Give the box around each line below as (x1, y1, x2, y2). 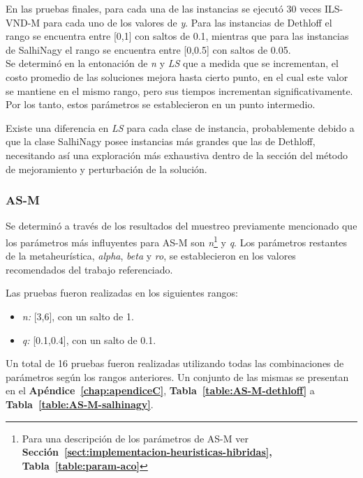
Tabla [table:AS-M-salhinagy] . (6, 396, 154, 411)
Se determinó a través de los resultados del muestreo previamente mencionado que (6, 218, 357, 233)
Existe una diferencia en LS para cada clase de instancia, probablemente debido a (6, 120, 355, 135)
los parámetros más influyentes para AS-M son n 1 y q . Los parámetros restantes (6, 232, 348, 249)
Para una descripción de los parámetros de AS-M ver (22, 431, 249, 445)
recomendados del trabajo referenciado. (6, 262, 173, 276)
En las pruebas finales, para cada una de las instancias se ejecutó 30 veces (6, 1, 322, 15)
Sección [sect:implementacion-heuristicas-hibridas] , (22, 445, 272, 459)
